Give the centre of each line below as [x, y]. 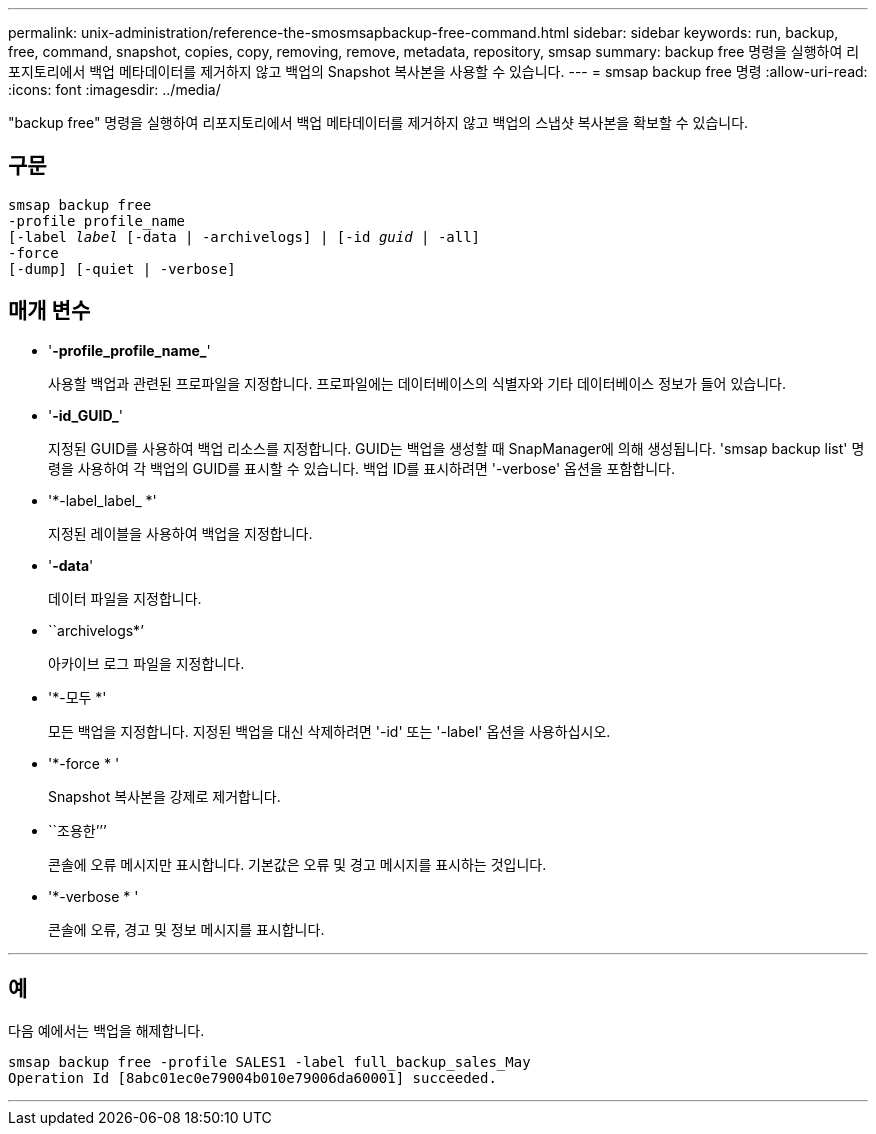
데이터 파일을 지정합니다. [125, 598]
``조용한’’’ [77, 830]
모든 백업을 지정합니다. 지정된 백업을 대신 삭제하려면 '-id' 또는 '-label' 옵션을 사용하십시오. [329, 731]
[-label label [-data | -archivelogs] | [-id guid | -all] [244, 236]
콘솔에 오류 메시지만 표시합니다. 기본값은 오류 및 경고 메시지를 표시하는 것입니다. [297, 864]
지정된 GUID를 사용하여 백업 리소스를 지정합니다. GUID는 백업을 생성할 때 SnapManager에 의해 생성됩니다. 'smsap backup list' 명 [456, 448]
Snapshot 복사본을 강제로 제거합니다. [164, 796]
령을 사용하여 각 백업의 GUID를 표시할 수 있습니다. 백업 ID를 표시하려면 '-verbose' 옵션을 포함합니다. [362, 468]
